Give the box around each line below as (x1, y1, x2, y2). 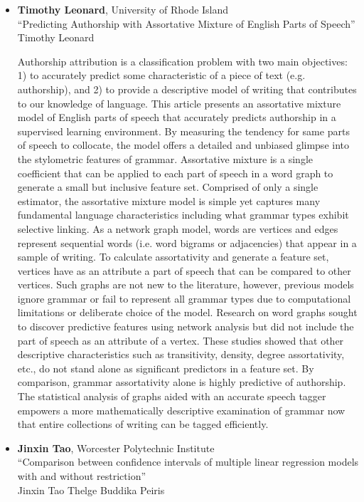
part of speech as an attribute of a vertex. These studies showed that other (17, 333, 344, 347)
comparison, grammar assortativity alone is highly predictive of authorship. (17, 375, 346, 389)
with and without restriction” (17, 469, 146, 483)
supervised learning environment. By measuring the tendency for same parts (17, 123, 350, 138)
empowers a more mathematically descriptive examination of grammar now (17, 402, 346, 417)
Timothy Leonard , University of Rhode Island (17, 2, 229, 16)
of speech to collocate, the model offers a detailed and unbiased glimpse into (17, 137, 349, 152)
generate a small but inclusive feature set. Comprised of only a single (17, 179, 318, 194)
